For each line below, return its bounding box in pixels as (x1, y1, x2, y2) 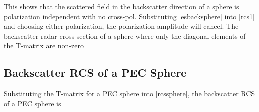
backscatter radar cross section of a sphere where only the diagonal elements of (4, 30, 246, 41)
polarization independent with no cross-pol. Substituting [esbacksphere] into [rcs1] (4, 11, 255, 21)
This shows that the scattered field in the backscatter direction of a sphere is (4, 1, 239, 11)
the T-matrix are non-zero (4, 40, 84, 51)
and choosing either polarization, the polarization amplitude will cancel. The (4, 21, 239, 31)
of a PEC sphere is (4, 98, 61, 108)
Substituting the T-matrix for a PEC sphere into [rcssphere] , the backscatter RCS (4, 88, 255, 99)
